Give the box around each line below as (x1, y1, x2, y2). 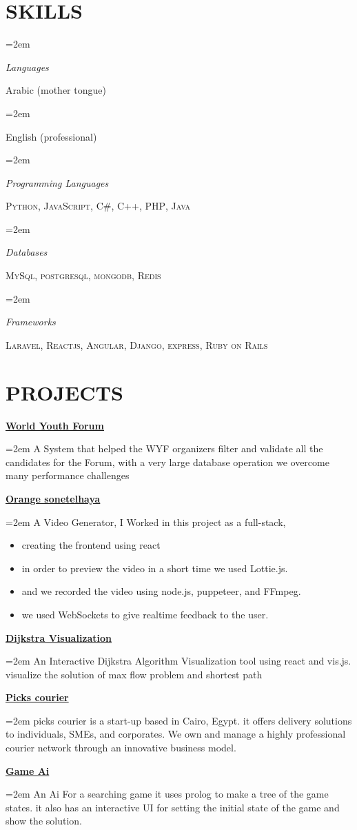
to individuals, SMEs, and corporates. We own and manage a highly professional (6, 727, 346, 741)
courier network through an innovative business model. (6, 740, 236, 755)
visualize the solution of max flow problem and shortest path (6, 667, 263, 681)
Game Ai (6, 763, 50, 778)
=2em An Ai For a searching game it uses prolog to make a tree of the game (6, 787, 329, 801)
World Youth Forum (6, 418, 104, 432)
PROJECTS (6, 378, 123, 406)
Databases (6, 245, 48, 259)
